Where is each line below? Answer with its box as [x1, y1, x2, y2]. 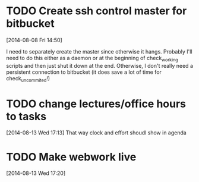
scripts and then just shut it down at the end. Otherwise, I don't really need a [6, 62, 193, 69]
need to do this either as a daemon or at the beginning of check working [6, 54, 178, 63]
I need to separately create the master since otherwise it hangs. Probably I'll [6, 48, 192, 55]
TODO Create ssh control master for [6, 4, 187, 18]
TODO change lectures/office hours [6, 97, 186, 111]
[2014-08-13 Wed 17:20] [6, 170, 66, 177]
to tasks [6, 109, 47, 123]
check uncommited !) [6, 74, 50, 83]
